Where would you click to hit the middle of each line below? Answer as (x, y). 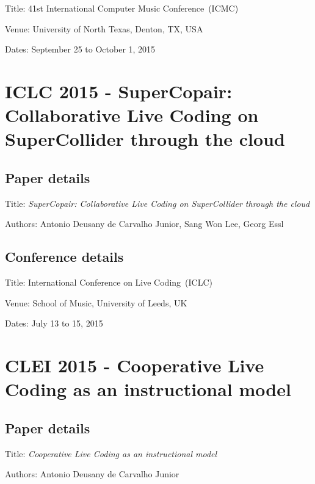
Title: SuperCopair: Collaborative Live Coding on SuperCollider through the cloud (157, 203)
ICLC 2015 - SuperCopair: (119, 91)
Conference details (64, 257)
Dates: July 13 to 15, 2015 (54, 323)
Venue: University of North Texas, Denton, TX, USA (104, 28)
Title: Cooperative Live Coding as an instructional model (111, 453)
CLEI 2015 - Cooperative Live (135, 365)
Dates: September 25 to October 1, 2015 (80, 49)
